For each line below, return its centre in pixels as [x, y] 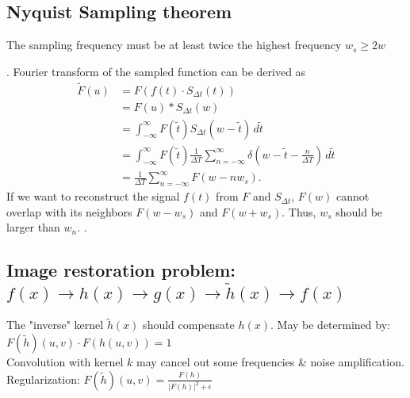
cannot [353, 196]
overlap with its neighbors [69, 211]
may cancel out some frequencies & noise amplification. [270, 361]
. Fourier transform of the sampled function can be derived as [156, 71]
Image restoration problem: [121, 270]
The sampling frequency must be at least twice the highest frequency [174, 45]
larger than [33, 227]
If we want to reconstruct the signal [93, 196]
